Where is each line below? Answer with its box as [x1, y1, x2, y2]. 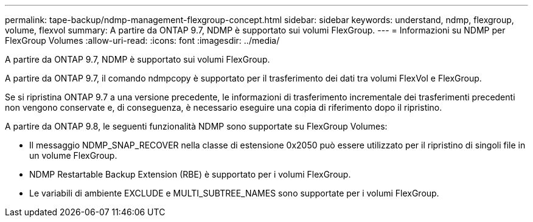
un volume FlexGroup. [29, 150, 117, 161]
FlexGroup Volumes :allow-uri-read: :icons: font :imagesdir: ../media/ [5, 35, 280, 46]
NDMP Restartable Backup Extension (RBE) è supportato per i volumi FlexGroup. [29, 169, 351, 179]
